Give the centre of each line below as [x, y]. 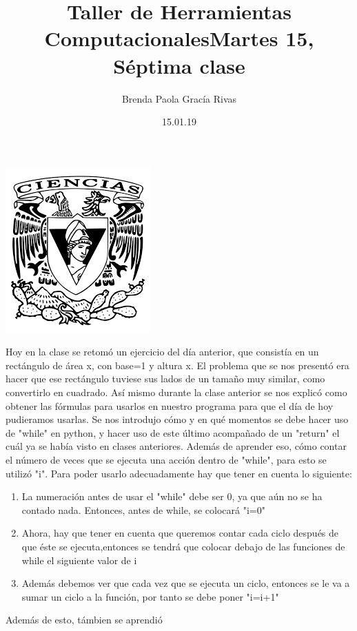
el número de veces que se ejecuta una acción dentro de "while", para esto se [166, 460]
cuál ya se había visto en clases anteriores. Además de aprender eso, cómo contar [176, 446]
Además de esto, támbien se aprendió [84, 620]
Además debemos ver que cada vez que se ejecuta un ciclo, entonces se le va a [186, 583]
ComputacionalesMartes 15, [179, 38]
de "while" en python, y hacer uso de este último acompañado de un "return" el [173, 432]
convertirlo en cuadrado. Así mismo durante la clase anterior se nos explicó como [176, 392]
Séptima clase [179, 65]
